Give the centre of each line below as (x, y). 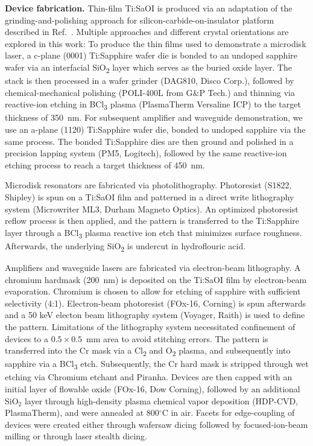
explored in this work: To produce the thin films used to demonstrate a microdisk (156, 43)
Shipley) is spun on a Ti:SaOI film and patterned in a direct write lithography (150, 196)
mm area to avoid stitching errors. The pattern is (177, 338)
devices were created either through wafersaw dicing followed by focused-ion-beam (156, 424)
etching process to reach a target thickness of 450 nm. (105, 164)
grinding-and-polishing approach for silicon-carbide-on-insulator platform (140, 20)
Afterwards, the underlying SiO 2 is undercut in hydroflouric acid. (125, 246)
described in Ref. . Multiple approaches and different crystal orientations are (147, 32)
